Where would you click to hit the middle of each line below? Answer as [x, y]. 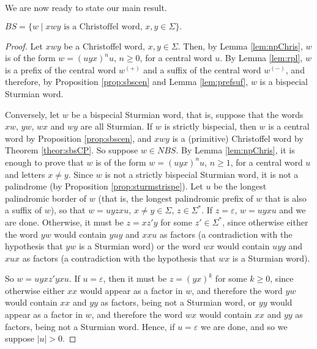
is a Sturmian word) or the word [140, 246]
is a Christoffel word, [103, 27]
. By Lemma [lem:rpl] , [261, 58]
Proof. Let [24, 46]
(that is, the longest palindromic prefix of [176, 198]
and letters [25, 174]
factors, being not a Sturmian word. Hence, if [90, 326]
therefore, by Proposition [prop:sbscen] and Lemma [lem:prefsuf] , [127, 82]
